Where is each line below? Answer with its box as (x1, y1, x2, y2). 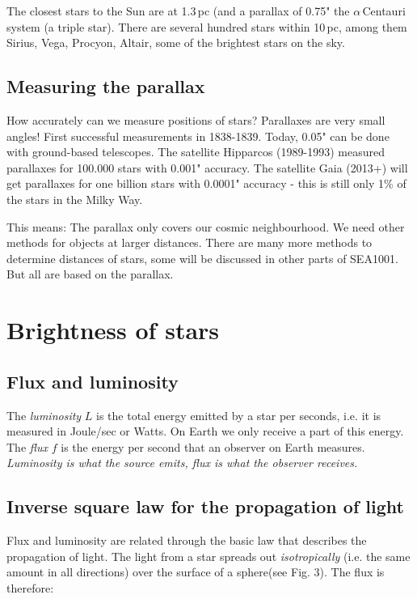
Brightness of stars (6, 313, 220, 346)
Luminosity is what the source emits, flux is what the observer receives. (6, 454, 358, 471)
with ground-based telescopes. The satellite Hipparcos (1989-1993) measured (6, 143, 385, 160)
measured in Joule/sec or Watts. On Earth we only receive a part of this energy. (6, 423, 404, 440)
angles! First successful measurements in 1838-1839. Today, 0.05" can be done (6, 127, 390, 144)
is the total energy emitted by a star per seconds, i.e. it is (96, 406, 381, 423)
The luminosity (6, 406, 82, 423)
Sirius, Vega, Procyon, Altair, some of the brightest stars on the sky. (6, 34, 345, 51)
